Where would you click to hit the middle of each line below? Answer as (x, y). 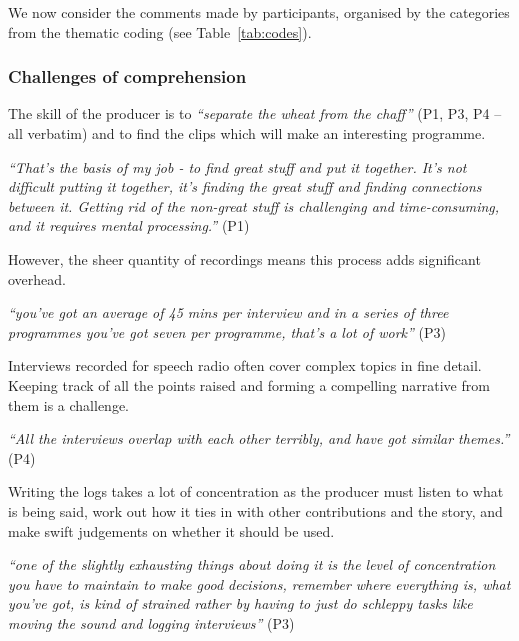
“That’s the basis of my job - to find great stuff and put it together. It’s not (237, 166)
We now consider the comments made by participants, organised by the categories (259, 12)
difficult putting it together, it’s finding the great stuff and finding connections (245, 186)
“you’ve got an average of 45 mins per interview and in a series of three (228, 312)
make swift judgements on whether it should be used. (171, 530)
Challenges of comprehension (127, 76)
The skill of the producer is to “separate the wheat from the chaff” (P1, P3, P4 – (255, 113)
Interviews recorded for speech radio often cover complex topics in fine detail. (245, 365)
